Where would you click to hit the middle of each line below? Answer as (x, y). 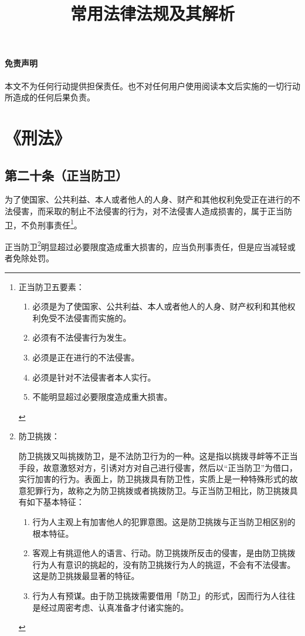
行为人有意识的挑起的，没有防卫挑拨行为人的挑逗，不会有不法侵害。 (164, 564)
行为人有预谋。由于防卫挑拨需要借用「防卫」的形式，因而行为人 (156, 595)
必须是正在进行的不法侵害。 (86, 357)
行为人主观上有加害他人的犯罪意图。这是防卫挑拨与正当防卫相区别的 (164, 521)
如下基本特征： (55, 502)
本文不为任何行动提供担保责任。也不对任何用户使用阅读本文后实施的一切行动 (152, 85)
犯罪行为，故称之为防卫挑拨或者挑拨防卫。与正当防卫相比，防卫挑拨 (158, 490)
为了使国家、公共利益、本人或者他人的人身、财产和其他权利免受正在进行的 (148, 199)
